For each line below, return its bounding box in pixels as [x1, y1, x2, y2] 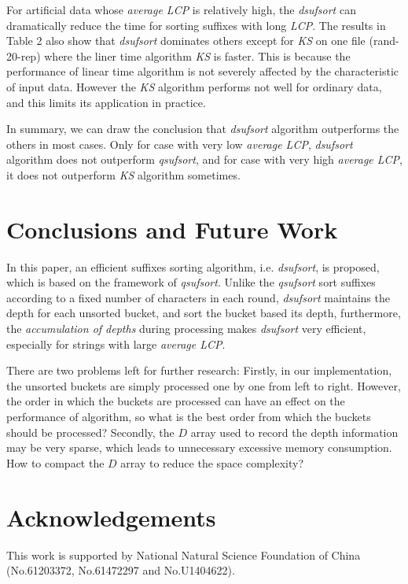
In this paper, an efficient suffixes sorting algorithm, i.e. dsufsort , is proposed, [6, 258, 380, 275]
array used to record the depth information [190, 423, 399, 440]
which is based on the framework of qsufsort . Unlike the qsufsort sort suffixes [6, 274, 376, 290]
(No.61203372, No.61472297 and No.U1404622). [6, 562, 235, 578]
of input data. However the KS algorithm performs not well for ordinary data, [6, 78, 382, 94]
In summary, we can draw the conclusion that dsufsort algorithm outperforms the [6, 120, 399, 137]
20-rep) [6, 47, 41, 64]
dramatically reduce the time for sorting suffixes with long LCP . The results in [6, 17, 386, 33]
